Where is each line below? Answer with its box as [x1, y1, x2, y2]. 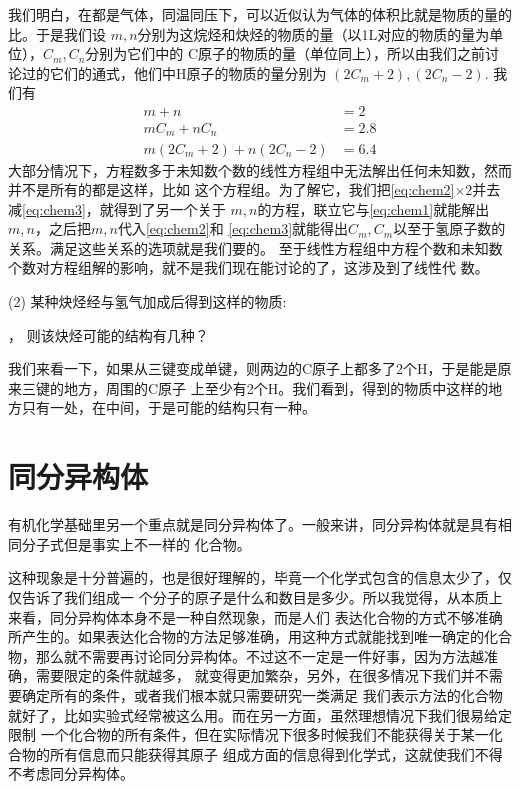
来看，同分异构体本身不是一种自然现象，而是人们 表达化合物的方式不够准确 [8, 606, 503, 627]
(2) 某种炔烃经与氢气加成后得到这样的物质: [8, 291, 287, 312]
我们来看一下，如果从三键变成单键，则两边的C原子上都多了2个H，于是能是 [8, 358, 498, 379]
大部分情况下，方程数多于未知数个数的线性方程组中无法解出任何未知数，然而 [8, 159, 512, 180]
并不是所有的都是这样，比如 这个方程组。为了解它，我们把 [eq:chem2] [8, 179, 455, 200]
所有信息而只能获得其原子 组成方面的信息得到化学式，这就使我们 [49, 743, 475, 764]
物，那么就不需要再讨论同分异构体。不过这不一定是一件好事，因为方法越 [8, 645, 484, 666]
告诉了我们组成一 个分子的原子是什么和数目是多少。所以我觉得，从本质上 [21, 586, 503, 607]
